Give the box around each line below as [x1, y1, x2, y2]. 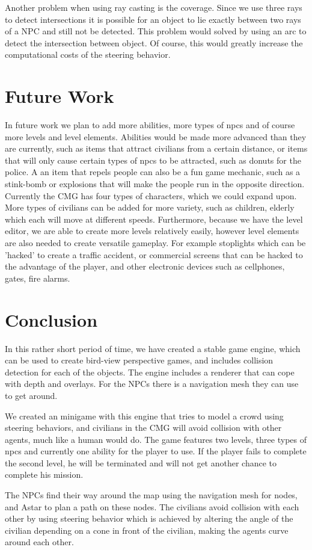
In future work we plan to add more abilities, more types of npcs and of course [5, 119, 295, 131]
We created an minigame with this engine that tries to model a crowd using [5, 409, 284, 422]
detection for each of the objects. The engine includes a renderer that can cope [5, 365, 295, 378]
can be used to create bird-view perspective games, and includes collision [5, 354, 274, 366]
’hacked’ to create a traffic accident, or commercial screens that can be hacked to [5, 248, 303, 261]
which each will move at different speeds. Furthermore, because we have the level [5, 212, 303, 225]
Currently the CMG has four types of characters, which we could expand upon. [5, 189, 297, 202]
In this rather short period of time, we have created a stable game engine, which [5, 342, 301, 354]
